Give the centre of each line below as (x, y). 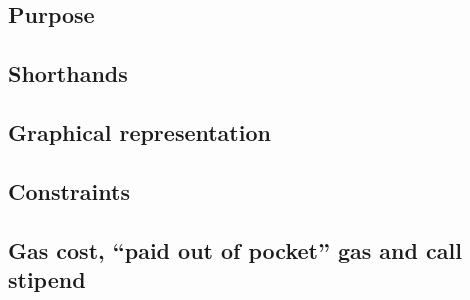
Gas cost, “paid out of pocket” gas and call (235, 249)
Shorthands (68, 73)
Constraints (69, 190)
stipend (47, 278)
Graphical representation (139, 131)
